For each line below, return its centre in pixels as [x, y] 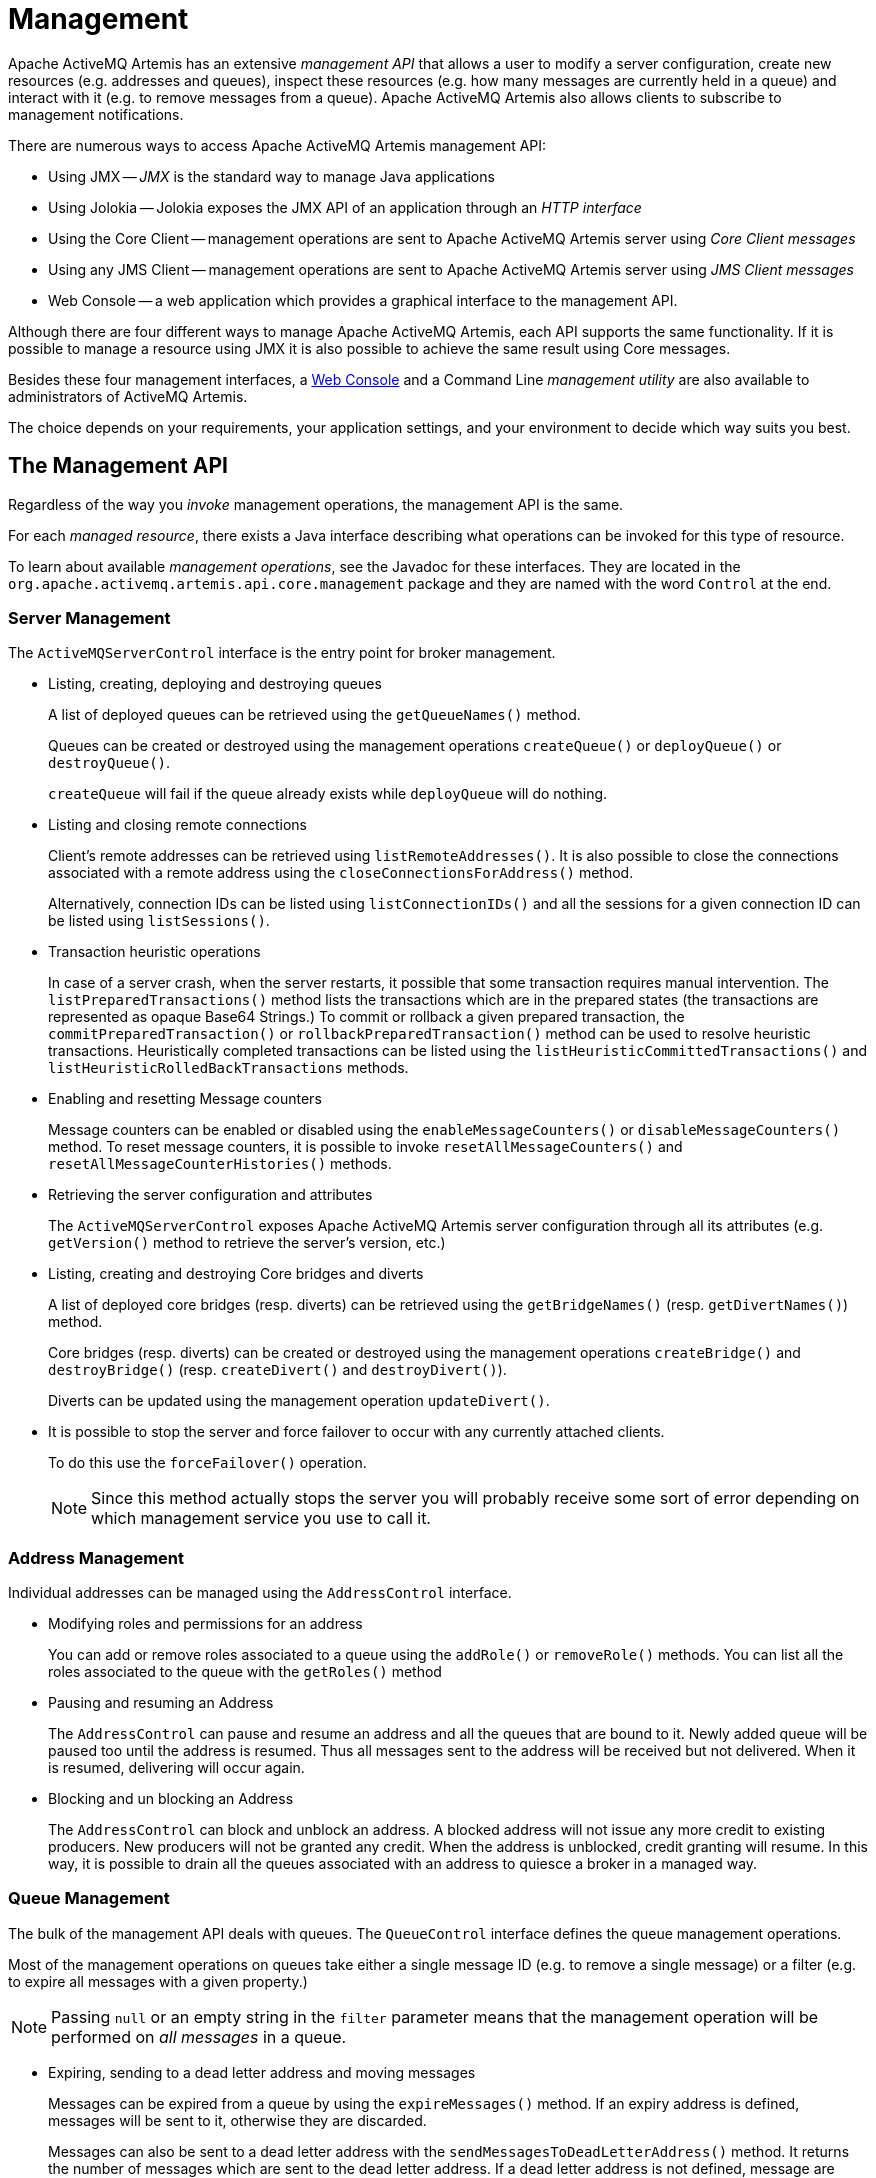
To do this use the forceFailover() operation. [207, 1463]
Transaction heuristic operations [154, 952]
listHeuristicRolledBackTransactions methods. [228, 1068]
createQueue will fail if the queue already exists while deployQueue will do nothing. [328, 794]
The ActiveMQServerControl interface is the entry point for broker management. [282, 653]
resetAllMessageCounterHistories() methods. [220, 1164]
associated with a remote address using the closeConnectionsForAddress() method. [341, 873]
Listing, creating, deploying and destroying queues [215, 684]
